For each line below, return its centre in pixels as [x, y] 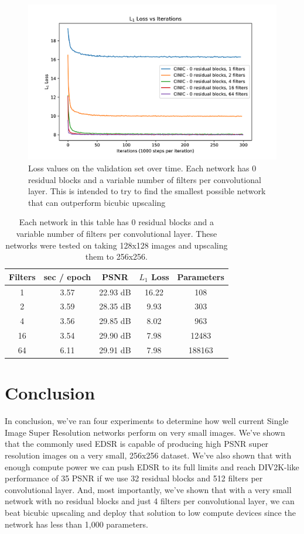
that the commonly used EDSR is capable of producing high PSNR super [137, 444]
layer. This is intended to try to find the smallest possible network [147, 191]
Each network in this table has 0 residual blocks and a [117, 222]
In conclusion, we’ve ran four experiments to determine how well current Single [147, 421]
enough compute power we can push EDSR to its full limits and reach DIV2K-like [152, 466]
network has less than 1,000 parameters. [77, 524]
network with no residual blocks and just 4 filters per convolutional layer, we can [150, 501]
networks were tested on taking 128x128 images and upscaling [117, 245]
